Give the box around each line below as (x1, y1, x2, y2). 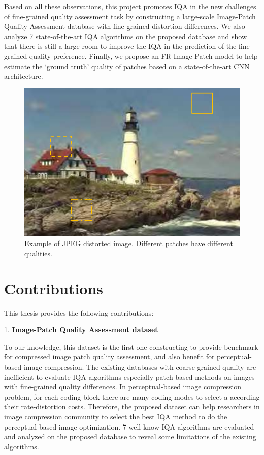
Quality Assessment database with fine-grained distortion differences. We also (4, 21, 245, 32)
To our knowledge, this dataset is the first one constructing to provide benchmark (4, 341, 258, 352)
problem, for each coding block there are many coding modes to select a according (4, 391, 260, 402)
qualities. (24, 248, 52, 258)
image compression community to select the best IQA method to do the (4, 411, 227, 421)
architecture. (4, 71, 43, 81)
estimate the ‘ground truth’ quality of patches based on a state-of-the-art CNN (4, 60, 250, 71)
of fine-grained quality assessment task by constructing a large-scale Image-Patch (4, 11, 256, 21)
